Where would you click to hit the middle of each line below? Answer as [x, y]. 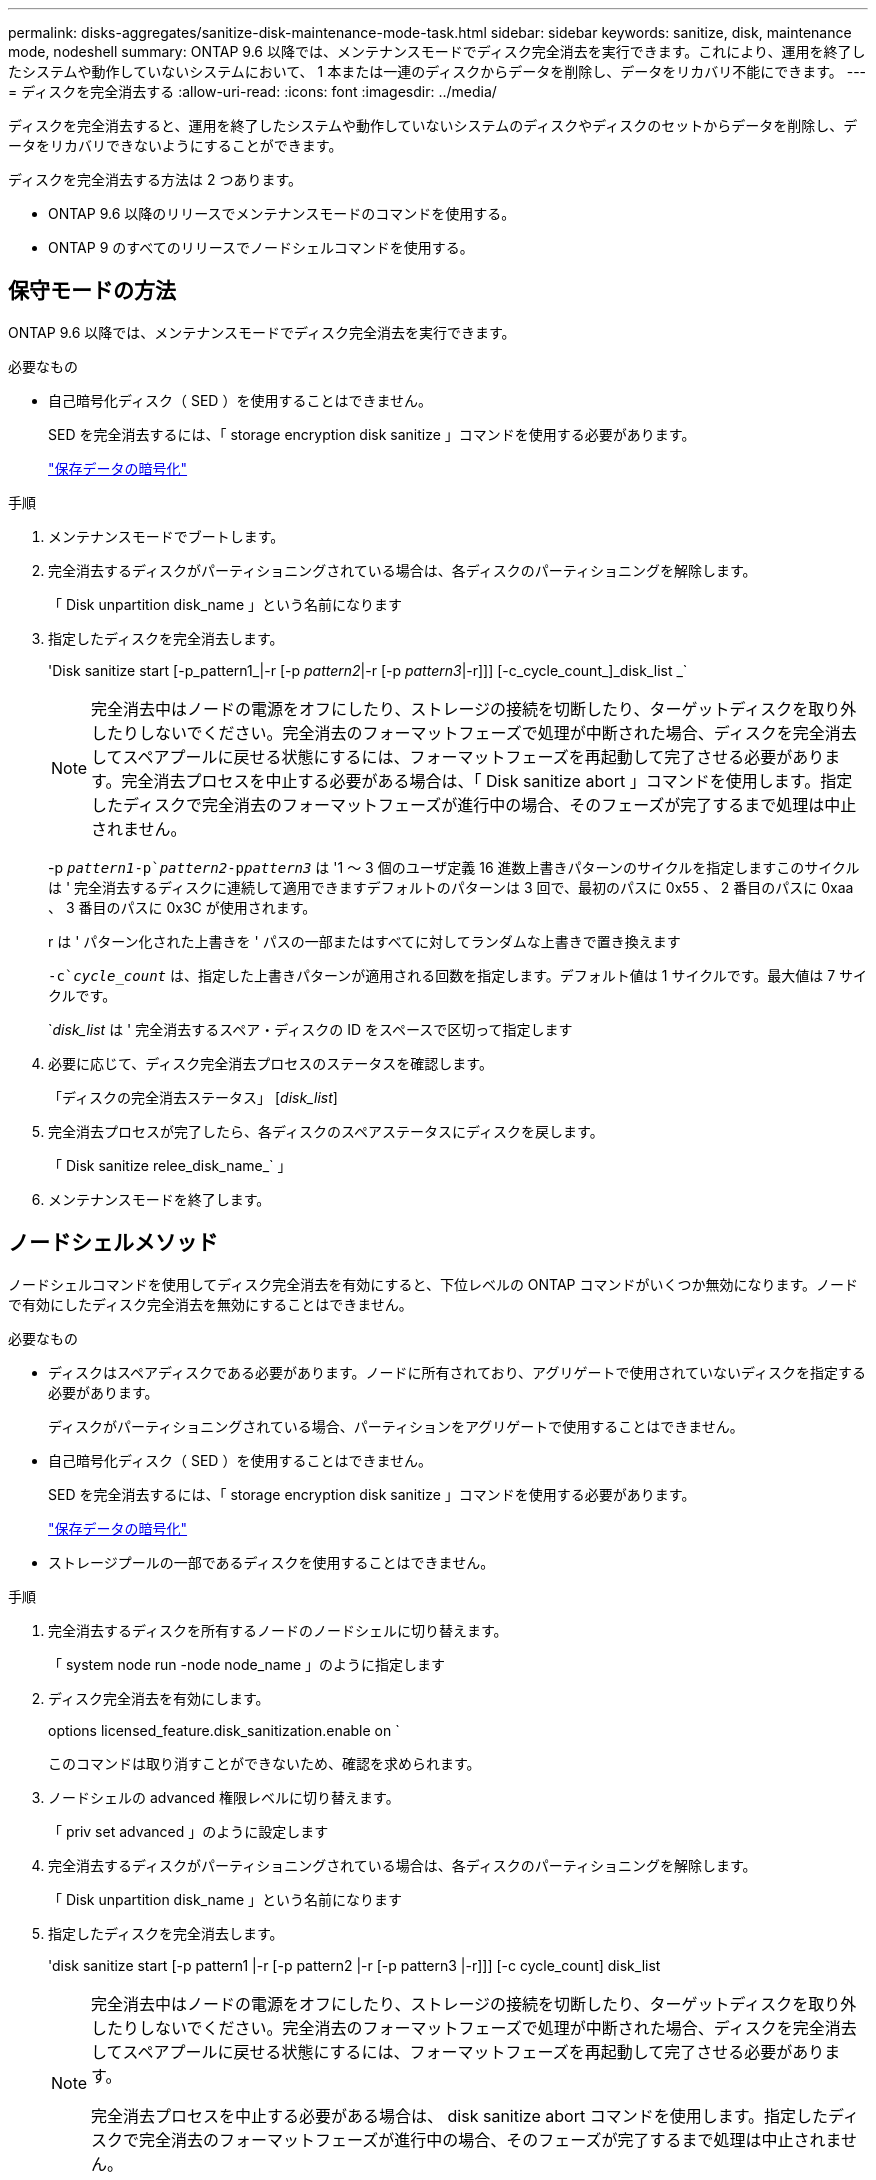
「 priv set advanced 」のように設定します [188, 1831]
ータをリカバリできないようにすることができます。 [175, 145]
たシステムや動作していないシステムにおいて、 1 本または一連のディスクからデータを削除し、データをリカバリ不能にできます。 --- [437, 71]
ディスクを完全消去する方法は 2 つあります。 [155, 179]
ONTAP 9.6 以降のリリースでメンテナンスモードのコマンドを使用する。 [282, 213]
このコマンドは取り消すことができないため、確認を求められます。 [264, 1763]
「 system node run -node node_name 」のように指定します [247, 1664]
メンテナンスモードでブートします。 [166, 536]
